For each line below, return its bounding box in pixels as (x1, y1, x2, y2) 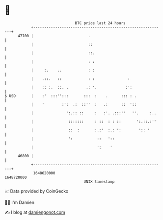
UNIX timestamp (83, 179, 115, 184)
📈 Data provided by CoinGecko (4, 188, 69, 194)
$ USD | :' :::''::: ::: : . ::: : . (4, 93, 137, 98)
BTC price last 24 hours (75, 21, 126, 25)
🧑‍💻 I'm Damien (4, 199, 35, 205)
